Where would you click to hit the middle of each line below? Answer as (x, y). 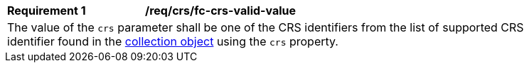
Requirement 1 (47, 11)
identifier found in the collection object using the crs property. (173, 41)
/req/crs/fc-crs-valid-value (221, 11)
